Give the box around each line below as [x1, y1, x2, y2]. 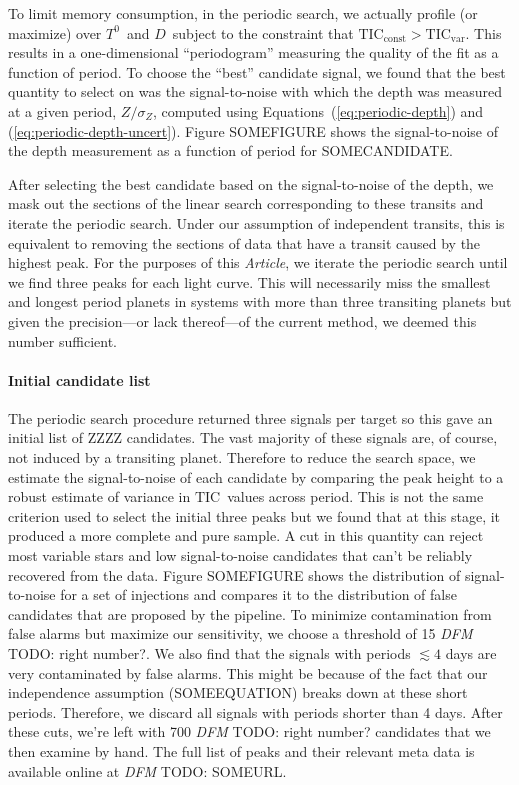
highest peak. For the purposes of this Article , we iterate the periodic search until [8, 252, 508, 273]
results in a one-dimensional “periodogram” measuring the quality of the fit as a [8, 42, 499, 63]
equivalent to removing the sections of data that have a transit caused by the [8, 232, 481, 253]
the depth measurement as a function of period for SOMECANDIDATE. [8, 140, 453, 161]
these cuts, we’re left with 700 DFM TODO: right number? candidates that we [8, 721, 491, 742]
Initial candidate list [8, 369, 151, 390]
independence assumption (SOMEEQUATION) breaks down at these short [8, 682, 468, 703]
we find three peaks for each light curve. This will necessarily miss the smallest [8, 271, 491, 292]
